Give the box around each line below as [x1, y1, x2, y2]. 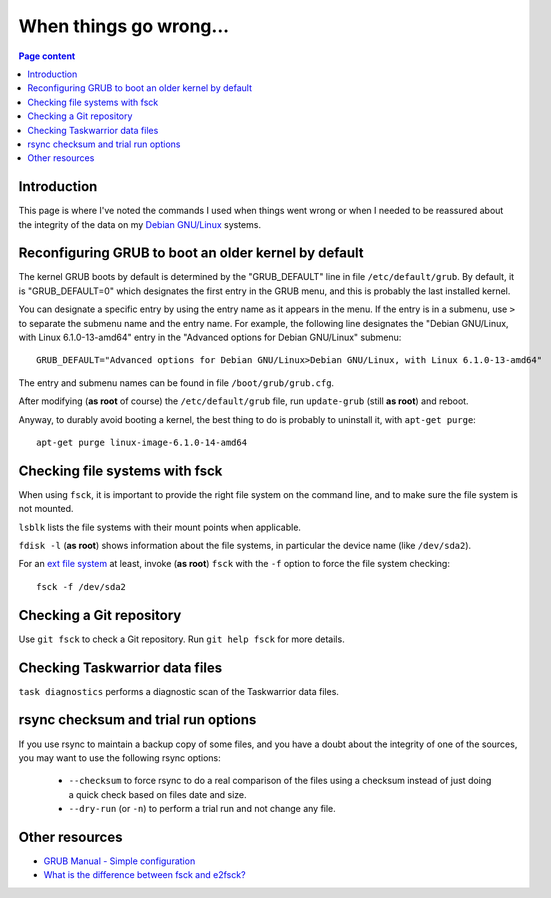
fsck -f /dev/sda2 [36, 581, 127, 592]
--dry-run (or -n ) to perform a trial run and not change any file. [68, 803, 337, 815]
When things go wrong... [18, 15, 230, 37]
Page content [18, 50, 76, 62]
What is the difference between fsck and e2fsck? [43, 869, 246, 881]
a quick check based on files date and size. [68, 788, 247, 800]
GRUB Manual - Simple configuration [43, 855, 196, 867]
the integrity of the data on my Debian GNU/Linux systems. [18, 218, 262, 230]
